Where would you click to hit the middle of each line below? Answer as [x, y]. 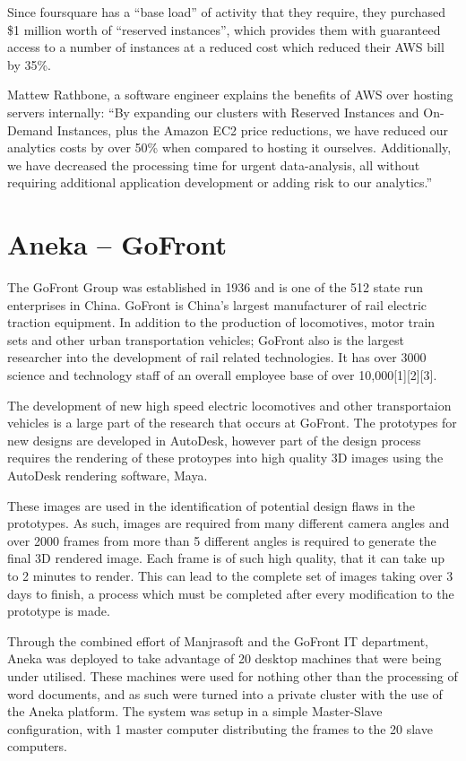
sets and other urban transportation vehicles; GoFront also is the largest [206, 339]
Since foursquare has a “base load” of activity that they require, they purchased [226, 12]
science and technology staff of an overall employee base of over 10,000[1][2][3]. [222, 375]
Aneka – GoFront [117, 244]
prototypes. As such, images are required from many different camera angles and [229, 523]
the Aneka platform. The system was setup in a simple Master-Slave [195, 711]
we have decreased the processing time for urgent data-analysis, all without [214, 164]
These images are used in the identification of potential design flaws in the [211, 505]
